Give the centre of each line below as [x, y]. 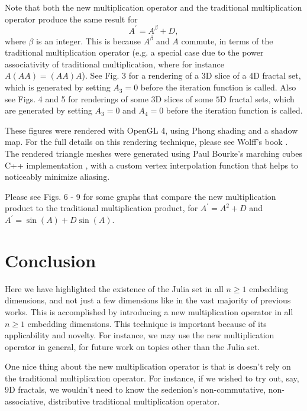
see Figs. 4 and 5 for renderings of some [77, 98]
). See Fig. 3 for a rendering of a [140, 75]
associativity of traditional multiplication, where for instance [114, 64]
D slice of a [226, 75]
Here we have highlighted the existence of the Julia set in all [114, 288]
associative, [25, 401]
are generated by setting [49, 110]
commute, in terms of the [227, 41]
